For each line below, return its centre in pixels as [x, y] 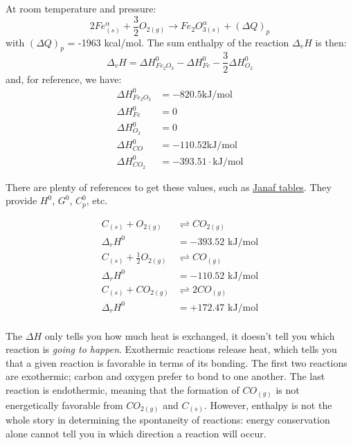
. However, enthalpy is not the [268, 405]
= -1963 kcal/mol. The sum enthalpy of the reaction [178, 42]
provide [21, 200]
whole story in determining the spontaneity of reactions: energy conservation [168, 420]
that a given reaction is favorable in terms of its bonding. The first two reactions [176, 362]
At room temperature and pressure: [81, 8]
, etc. [97, 200]
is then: [331, 42]
